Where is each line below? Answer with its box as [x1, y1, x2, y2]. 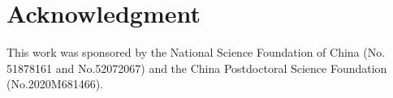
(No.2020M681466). [6, 75, 104, 92]
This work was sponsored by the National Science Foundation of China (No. [6, 44, 386, 61]
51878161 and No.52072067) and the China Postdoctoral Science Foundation [6, 59, 387, 76]
